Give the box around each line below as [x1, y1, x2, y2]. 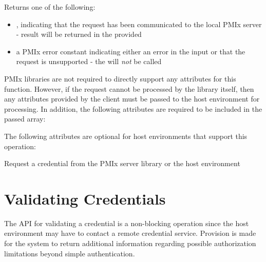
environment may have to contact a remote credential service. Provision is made [4, 228, 256, 238]
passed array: [4, 113, 46, 124]
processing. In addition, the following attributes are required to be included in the [4, 103, 262, 114]
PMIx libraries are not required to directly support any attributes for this [4, 73, 236, 84]
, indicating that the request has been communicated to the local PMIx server [16, 18, 262, 29]
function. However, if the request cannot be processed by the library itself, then [4, 83, 254, 94]
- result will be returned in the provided [16, 29, 142, 39]
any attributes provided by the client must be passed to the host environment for [4, 93, 260, 104]
